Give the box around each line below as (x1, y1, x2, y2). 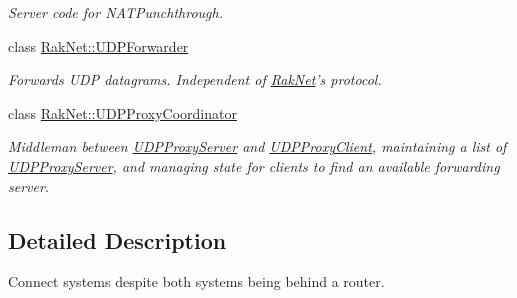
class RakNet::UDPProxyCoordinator (8, 102, 237, 123)
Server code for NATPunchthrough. (8, 2, 223, 22)
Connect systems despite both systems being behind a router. (8, 271, 385, 292)
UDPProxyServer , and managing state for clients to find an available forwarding (8, 155, 500, 176)
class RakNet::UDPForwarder (8, 35, 189, 56)
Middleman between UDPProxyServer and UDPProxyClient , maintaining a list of (8, 136, 507, 157)
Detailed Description (8, 224, 227, 255)
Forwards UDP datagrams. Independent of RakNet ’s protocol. (8, 69, 382, 90)
